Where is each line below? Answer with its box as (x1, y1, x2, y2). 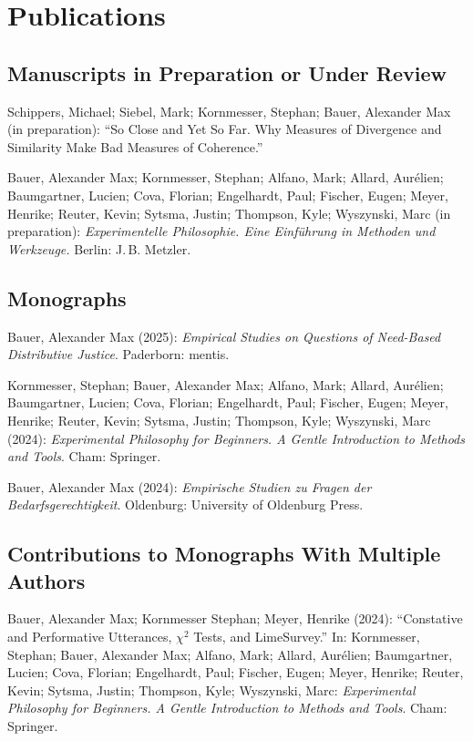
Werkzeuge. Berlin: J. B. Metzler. (7, 239, 191, 258)
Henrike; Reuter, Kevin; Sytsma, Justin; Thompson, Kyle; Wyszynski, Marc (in (7, 203, 451, 222)
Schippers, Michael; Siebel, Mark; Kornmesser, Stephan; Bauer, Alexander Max (7, 101, 451, 120)
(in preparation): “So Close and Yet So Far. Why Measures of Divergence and (7, 119, 442, 139)
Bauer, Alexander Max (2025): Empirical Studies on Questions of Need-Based (7, 326, 441, 345)
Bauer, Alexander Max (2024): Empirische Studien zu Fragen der (7, 477, 372, 496)
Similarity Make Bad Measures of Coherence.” (7, 137, 263, 156)
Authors (7, 566, 86, 594)
